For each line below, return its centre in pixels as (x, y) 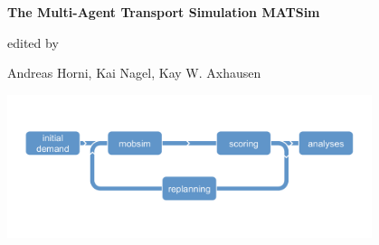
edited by (33, 42)
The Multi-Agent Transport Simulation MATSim (164, 12)
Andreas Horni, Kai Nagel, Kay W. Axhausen (134, 73)
